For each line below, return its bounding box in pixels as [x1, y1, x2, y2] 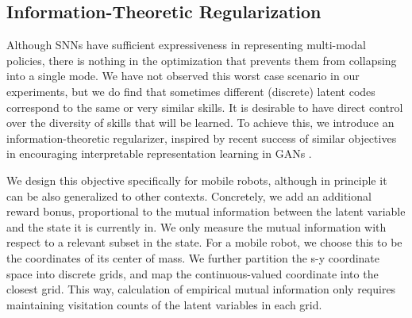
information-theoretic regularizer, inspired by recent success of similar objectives [6, 129, 397, 146]
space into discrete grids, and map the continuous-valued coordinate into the [6, 265, 379, 282]
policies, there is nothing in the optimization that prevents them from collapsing [6, 52, 397, 68]
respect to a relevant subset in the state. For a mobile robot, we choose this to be [6, 234, 402, 251]
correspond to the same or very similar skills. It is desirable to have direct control [6, 98, 403, 115]
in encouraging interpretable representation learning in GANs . [6, 145, 312, 162]
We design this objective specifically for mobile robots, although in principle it [6, 171, 387, 188]
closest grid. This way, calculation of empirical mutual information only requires [6, 281, 396, 297]
